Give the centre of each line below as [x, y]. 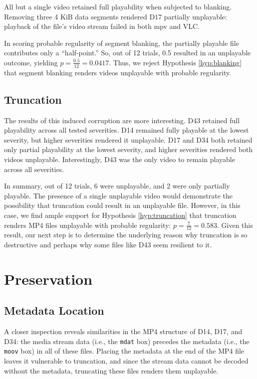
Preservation [48, 279]
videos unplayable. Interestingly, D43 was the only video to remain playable [120, 159]
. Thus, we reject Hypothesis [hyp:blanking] [175, 62]
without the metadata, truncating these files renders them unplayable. [111, 370]
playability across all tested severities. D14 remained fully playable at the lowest [127, 130]
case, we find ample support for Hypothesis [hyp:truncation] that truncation [120, 215]
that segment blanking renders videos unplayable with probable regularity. [118, 72]
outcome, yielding [31, 62]
